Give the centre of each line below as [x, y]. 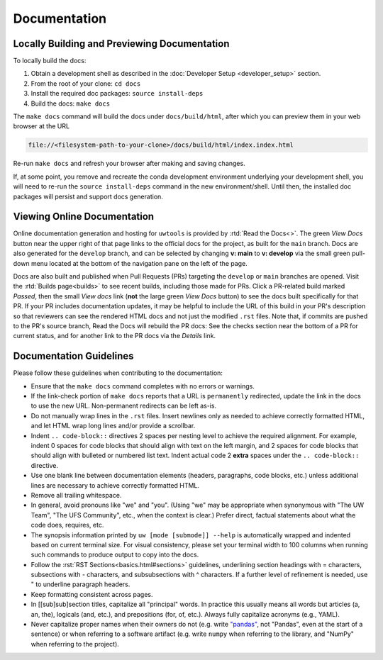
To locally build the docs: [50, 61]
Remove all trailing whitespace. [76, 495]
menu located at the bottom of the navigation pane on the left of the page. [139, 263]
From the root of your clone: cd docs [86, 83]
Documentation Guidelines [73, 356]
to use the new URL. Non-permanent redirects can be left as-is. [123, 406]
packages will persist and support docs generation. [88, 196]
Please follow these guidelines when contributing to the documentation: [118, 373]
